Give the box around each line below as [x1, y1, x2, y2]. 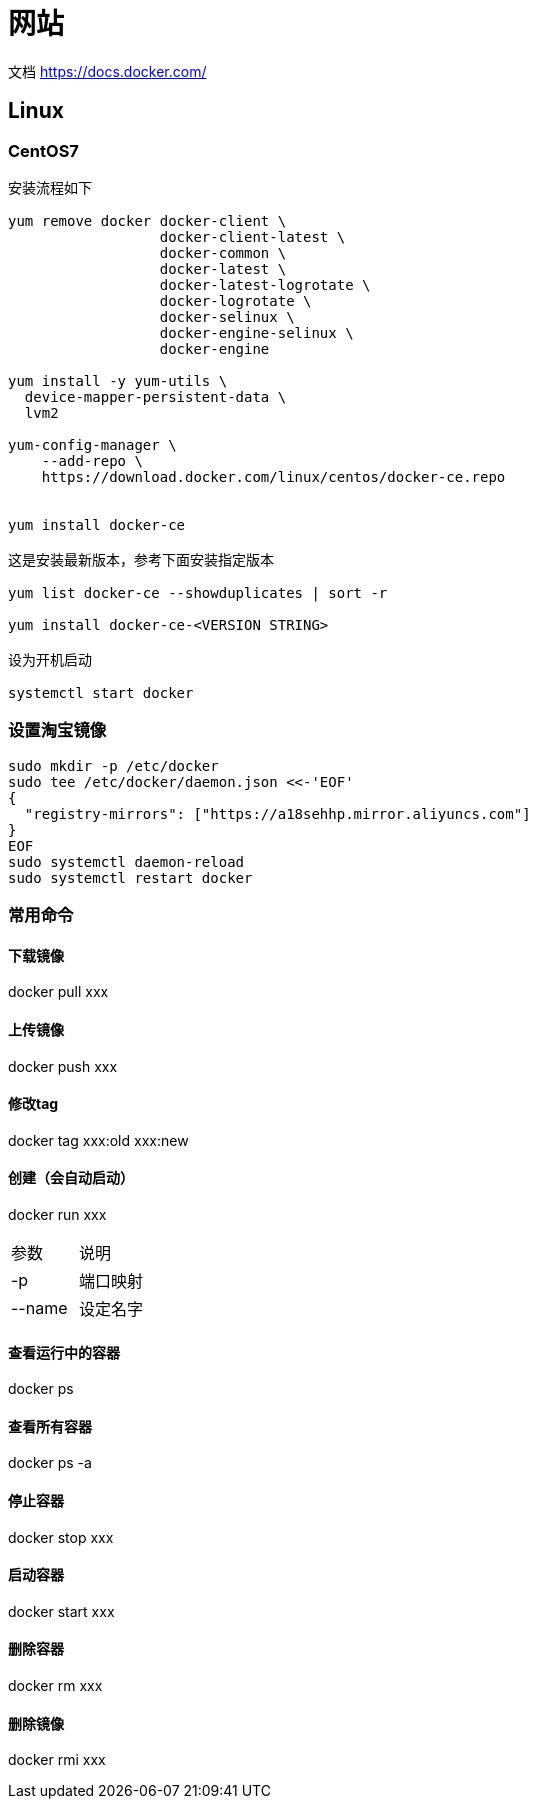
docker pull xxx [8, 983, 109, 1001]
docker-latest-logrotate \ [159, 276, 371, 293]
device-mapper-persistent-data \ [24, 388, 287, 405]
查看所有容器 [8, 1417, 92, 1435]
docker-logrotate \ [159, 292, 312, 309]
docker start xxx [8, 1602, 115, 1620]
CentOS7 [8, 140, 79, 161]
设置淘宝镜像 [8, 720, 107, 741]
